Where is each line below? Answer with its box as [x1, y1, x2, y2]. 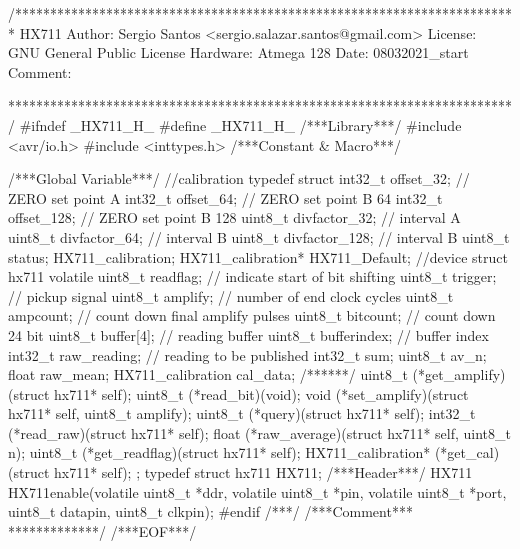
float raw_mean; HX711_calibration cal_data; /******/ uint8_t [8, 364, 408, 385]
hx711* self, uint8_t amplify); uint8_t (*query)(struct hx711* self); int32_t [8, 403, 476, 424]
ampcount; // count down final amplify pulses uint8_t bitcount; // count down [8, 305, 496, 326]
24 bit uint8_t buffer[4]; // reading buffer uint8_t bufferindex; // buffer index [8, 324, 489, 345]
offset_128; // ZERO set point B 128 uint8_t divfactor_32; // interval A [8, 207, 461, 228]
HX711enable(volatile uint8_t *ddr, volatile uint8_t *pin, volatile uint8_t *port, [8, 481, 507, 502]
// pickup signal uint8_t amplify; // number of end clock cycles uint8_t [8, 285, 454, 306]
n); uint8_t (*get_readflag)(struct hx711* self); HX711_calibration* [8, 442, 431, 463]
